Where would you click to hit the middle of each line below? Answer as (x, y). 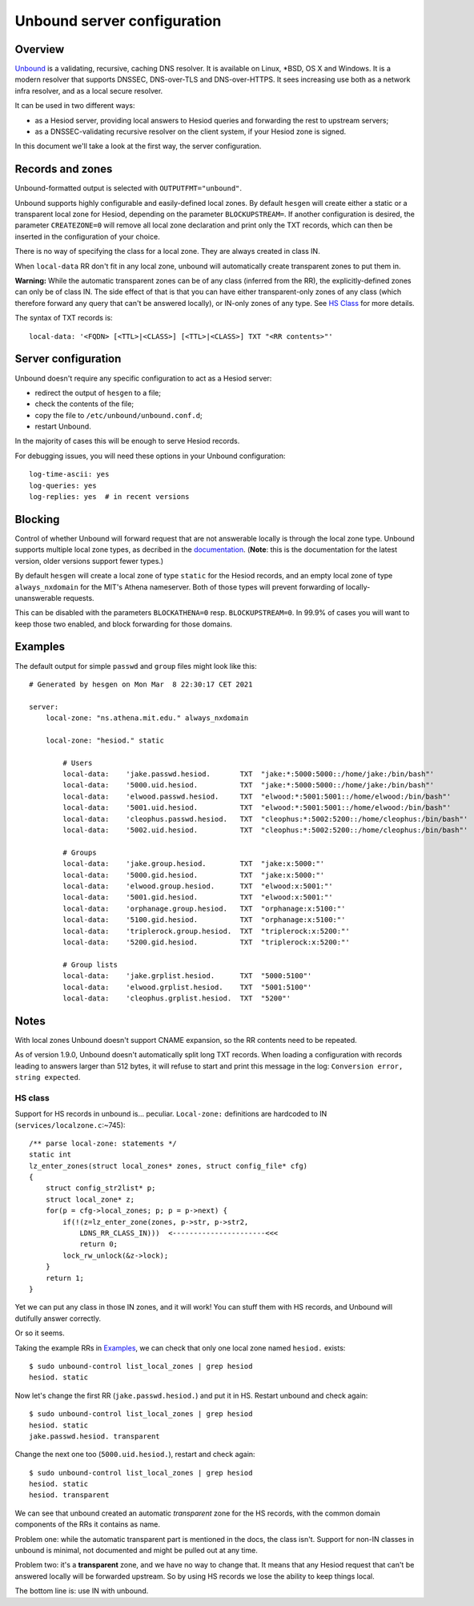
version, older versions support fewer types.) (89, 561)
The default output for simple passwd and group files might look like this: (136, 666)
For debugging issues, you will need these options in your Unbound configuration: (150, 456)
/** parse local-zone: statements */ (103, 1143)
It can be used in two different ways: (75, 106)
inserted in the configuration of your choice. (87, 236)
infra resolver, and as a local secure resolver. (89, 91)
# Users (78, 763)
